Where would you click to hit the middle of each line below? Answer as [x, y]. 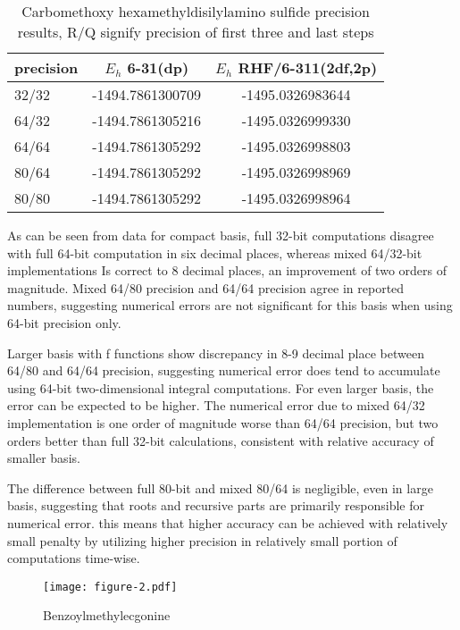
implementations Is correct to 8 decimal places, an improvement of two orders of [227, 270]
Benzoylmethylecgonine [107, 615]
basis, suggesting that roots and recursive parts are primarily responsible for [216, 505]
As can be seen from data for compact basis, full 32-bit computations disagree [221, 235]
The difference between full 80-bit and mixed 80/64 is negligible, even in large [220, 487]
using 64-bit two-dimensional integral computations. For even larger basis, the [221, 387]
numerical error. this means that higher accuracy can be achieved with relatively [228, 522]
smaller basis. [44, 458]
